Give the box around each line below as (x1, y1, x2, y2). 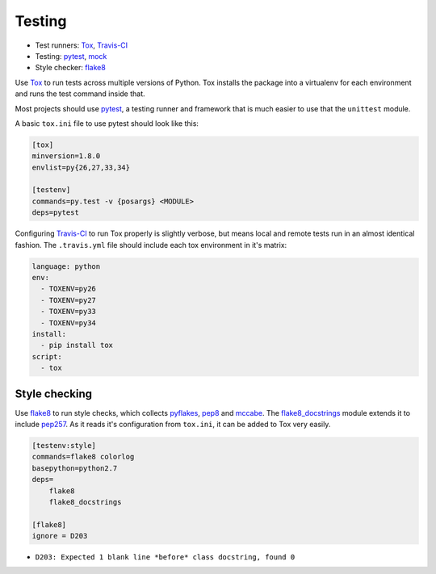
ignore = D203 (31, 531, 88, 541)
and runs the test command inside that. (15, 89, 145, 98)
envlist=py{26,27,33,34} (31, 162, 131, 172)
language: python (31, 262, 101, 270)
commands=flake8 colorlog (31, 452, 135, 462)
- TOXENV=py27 (40, 295, 97, 304)
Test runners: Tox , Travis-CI (35, 40, 128, 50)
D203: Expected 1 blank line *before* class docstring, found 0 (35, 553, 296, 562)
